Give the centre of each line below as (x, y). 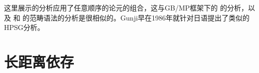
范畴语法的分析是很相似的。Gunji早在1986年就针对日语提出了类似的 (140, 17)
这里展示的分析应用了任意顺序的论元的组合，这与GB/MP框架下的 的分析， (126, 7)
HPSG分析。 (24, 27)
